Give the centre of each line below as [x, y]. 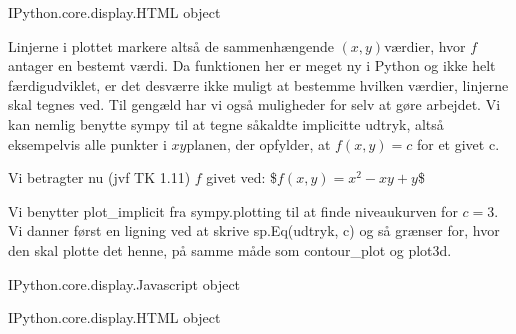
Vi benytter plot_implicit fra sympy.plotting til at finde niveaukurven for [233, 210]
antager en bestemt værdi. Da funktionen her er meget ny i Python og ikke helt [252, 65]
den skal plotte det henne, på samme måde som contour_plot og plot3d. [230, 249]
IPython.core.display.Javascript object [124, 283]
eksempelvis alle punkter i [87, 143]
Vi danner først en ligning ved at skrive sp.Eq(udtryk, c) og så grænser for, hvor [254, 230]
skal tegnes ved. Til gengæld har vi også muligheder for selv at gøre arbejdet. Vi [254, 104]
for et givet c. [458, 143]
